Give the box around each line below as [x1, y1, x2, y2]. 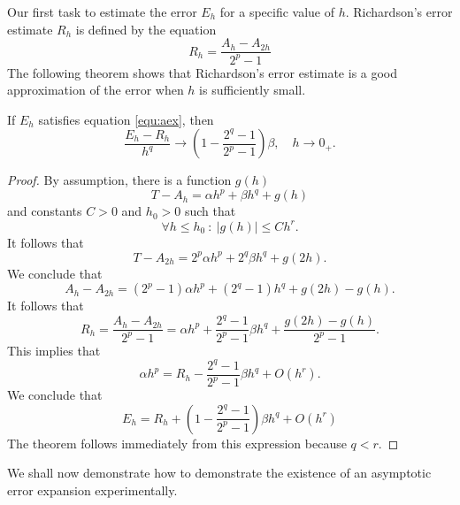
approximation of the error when [7, 80, 184, 99]
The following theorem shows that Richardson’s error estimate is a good [7, 63, 398, 81]
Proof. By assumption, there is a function [7, 171, 232, 189]
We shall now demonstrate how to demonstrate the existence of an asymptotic [7, 463, 432, 482]
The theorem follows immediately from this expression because [7, 433, 347, 452]
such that [184, 202, 236, 220]
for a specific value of [219, 3, 335, 20]
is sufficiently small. [199, 80, 306, 99]
